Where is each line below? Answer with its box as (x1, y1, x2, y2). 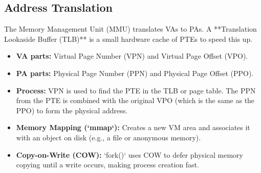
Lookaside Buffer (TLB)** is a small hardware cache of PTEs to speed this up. (4, 33, 253, 44)
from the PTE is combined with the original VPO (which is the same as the (16, 95, 255, 106)
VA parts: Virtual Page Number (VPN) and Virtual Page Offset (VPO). (16, 51, 248, 61)
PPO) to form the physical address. (16, 105, 128, 115)
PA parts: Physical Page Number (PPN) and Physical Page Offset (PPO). (16, 67, 254, 78)
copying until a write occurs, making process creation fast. (16, 159, 199, 170)
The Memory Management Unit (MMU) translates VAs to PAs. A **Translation (4, 23, 257, 34)
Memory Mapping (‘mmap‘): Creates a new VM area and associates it (16, 122, 250, 133)
